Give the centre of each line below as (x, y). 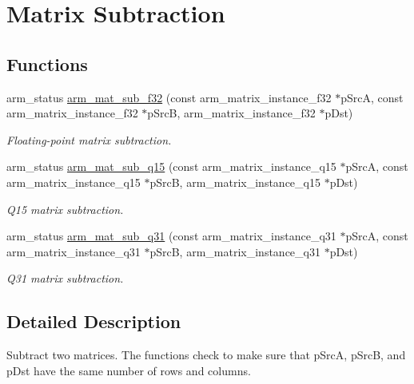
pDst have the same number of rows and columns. (129, 370)
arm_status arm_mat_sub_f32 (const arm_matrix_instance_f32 (169, 97)
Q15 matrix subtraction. (65, 209)
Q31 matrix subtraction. (65, 278)
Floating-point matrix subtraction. (89, 139)
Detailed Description (94, 321)
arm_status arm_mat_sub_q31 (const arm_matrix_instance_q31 (171, 236)
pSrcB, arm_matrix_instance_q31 (235, 251)
